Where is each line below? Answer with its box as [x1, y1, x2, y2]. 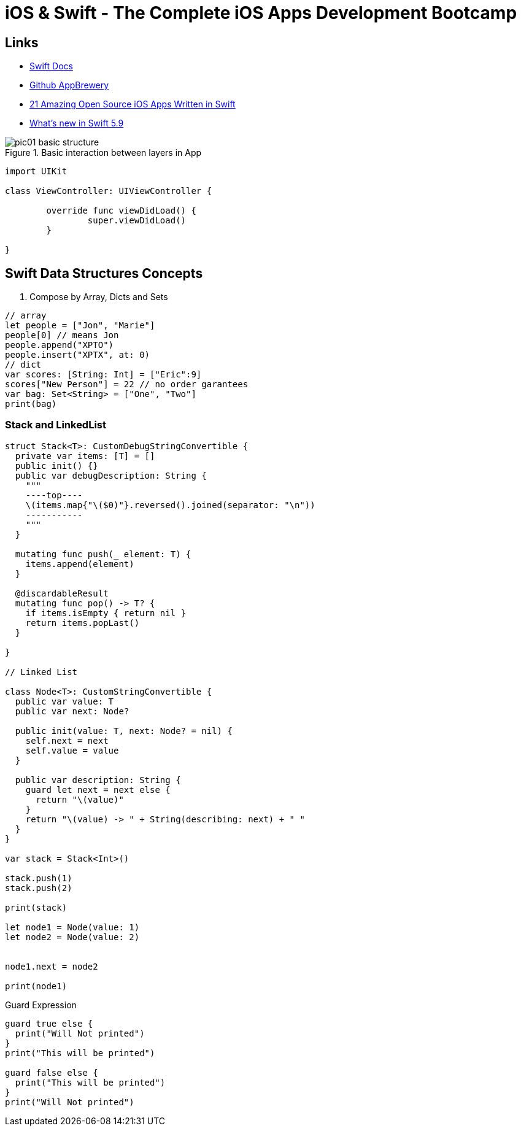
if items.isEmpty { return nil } [25, 608, 187, 618]
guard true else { [5, 1018, 93, 1029]
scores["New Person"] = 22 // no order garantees [5, 379, 249, 390]
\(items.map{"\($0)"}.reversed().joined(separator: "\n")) [25, 500, 315, 510]
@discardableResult [15, 588, 109, 598]
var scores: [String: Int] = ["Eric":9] [5, 369, 202, 380]
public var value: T [15, 696, 114, 706]
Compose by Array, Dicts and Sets [29, 291, 168, 303]
